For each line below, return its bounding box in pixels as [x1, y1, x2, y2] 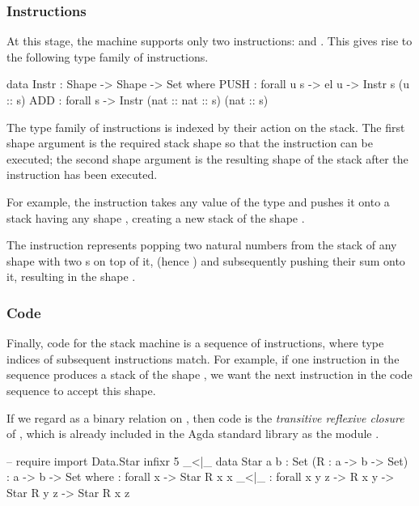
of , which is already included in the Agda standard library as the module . [6, 425, 379, 442]
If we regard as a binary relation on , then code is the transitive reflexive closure [6, 409, 404, 426]
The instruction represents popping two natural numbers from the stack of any [6, 236, 397, 253]
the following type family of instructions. [6, 48, 209, 65]
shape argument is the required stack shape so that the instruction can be [6, 134, 373, 151]
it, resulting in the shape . [6, 268, 136, 285]
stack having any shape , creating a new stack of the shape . [6, 209, 305, 226]
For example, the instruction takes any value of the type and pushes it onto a [6, 193, 390, 210]
